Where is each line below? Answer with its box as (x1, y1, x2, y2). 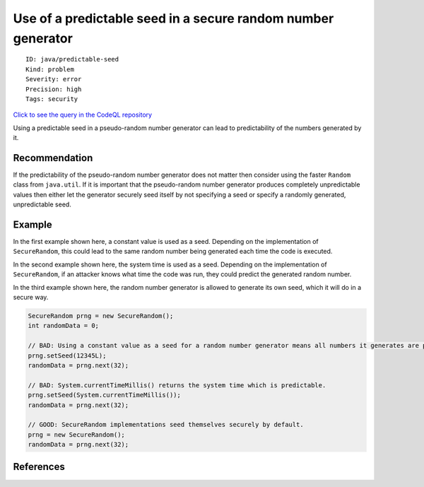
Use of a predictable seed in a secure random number (13, 11, 334, 26)
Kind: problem (25, 65, 74, 74)
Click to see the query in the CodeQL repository (13, 110, 152, 119)
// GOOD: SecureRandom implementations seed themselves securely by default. (28, 421, 304, 429)
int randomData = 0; (28, 322, 99, 330)
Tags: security (25, 95, 78, 102)
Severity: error (25, 75, 82, 83)
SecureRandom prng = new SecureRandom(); (28, 312, 174, 319)
